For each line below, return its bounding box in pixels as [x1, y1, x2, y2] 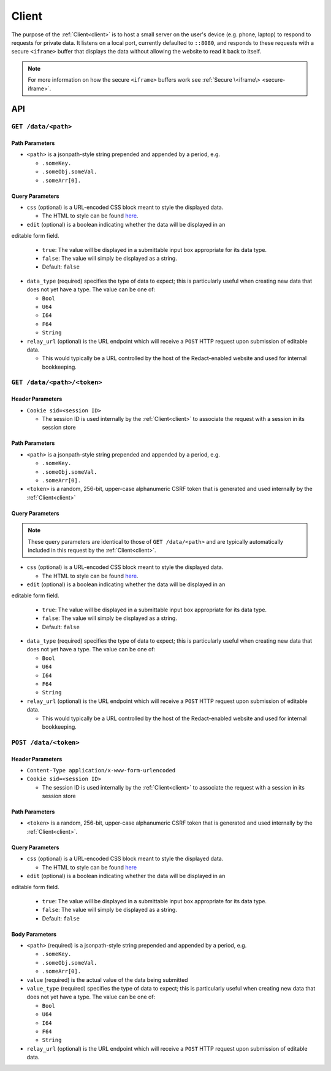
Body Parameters [11, 930, 57, 938]
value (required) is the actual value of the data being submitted [26, 976, 188, 983]
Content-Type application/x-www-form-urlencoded [26, 767, 176, 774]
